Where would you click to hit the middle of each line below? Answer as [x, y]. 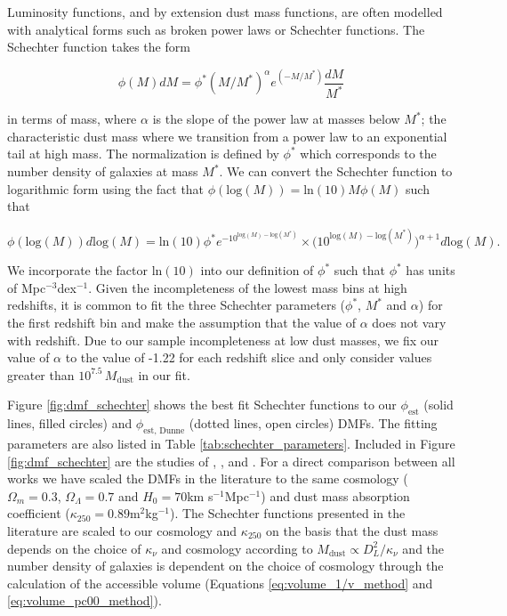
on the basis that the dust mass [352, 531]
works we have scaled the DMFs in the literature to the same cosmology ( [208, 478]
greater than [41, 374]
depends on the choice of [74, 548]
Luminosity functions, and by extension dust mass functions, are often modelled [225, 12]
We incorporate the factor [78, 270]
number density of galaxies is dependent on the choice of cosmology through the [225, 566]
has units [431, 270]
